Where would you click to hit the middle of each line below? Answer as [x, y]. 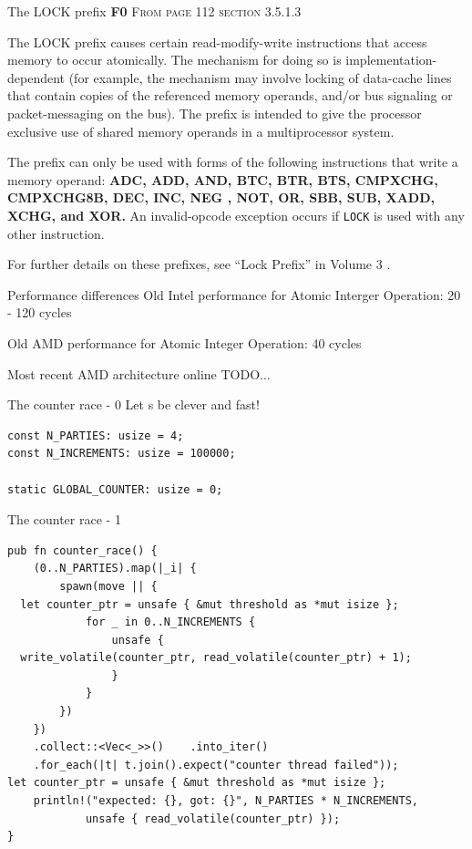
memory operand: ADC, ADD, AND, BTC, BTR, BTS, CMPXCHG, [223, 179]
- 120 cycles [40, 312]
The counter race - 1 [64, 519]
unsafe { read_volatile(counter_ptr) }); [213, 818]
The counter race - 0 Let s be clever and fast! [133, 404]
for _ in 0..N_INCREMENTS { [170, 622]
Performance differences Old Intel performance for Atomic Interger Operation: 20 [234, 294]
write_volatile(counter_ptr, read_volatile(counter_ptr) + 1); [216, 658]
